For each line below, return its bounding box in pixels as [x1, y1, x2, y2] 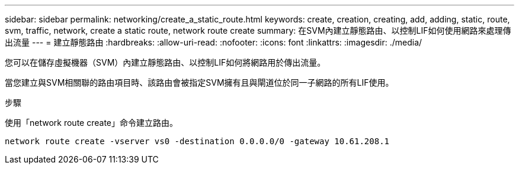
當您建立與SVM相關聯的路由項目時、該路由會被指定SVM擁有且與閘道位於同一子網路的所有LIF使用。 [5, 77, 394, 87]
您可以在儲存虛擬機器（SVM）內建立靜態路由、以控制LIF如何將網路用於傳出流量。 [5, 57, 326, 67]
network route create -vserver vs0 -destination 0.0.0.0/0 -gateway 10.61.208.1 [5, 136, 390, 146]
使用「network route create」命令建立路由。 [5, 118, 178, 128]
